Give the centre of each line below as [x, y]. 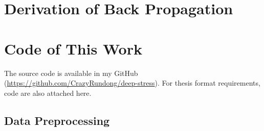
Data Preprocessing [57, 120]
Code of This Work [73, 48]
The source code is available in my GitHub [71, 73]
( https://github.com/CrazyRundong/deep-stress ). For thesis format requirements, [132, 83]
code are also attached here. [48, 93]
